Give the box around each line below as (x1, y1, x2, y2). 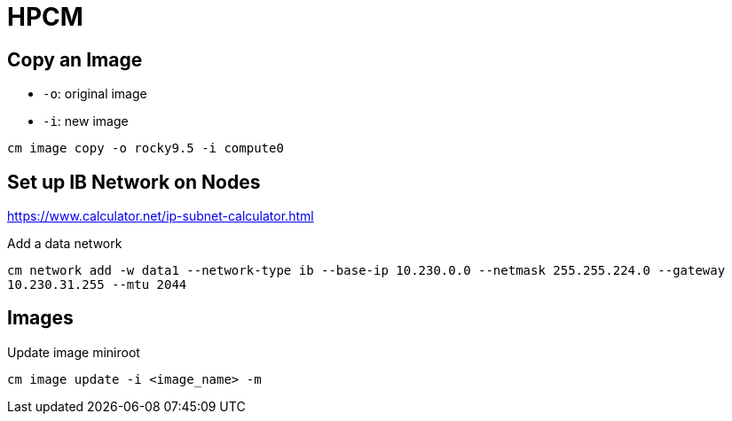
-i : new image (43, 113, 129, 129)
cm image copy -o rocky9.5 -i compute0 (7, 141, 284, 156)
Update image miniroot (7, 344, 140, 360)
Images (7, 307, 74, 330)
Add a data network (7, 236, 122, 252)
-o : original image (43, 86, 147, 102)
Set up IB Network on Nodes (7, 170, 261, 193)
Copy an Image (7, 48, 143, 71)
